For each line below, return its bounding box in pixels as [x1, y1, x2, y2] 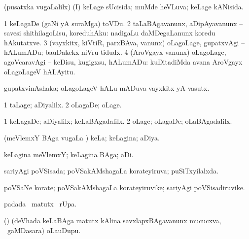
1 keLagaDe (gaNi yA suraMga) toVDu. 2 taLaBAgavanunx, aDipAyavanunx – [4, 18, 243, 28]
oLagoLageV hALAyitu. [4, 66, 75, 76]
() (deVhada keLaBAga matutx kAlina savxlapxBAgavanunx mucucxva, [4, 215, 221, 225]
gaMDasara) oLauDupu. [7, 225, 81, 235]
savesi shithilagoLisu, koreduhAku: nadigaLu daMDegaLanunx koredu [4, 28, 215, 38]
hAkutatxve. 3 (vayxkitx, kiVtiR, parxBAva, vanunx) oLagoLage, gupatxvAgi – [4, 37, 245, 47]
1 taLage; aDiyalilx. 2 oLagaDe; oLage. [4, 99, 122, 109]
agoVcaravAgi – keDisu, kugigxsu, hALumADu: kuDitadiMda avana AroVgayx [4, 56, 243, 67]
